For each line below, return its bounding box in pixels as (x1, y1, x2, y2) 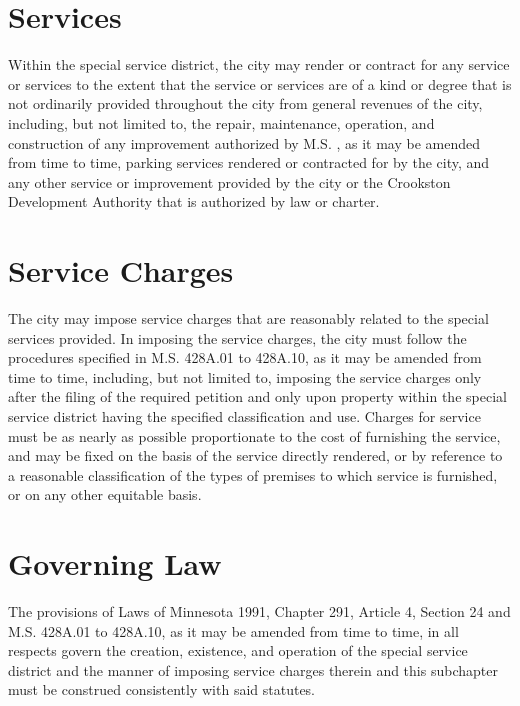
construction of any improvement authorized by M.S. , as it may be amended (8, 132, 480, 153)
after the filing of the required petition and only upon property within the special (8, 386, 507, 407)
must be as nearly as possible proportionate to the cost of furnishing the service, (8, 425, 501, 446)
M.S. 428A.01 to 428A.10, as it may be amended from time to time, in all (8, 620, 459, 641)
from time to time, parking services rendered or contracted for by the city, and (8, 152, 490, 173)
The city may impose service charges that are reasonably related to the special (8, 308, 489, 328)
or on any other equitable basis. (8, 484, 202, 505)
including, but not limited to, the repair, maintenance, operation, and (8, 112, 435, 133)
